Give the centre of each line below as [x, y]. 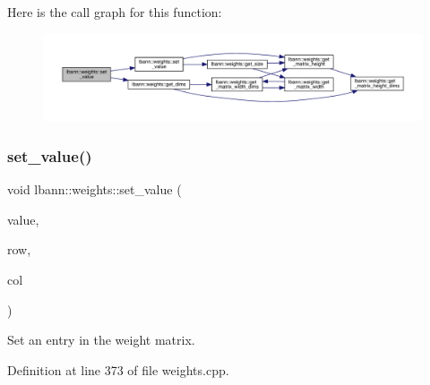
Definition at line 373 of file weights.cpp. [118, 369]
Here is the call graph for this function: [115, 12]
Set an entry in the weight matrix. [101, 340]
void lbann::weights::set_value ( [95, 189]
